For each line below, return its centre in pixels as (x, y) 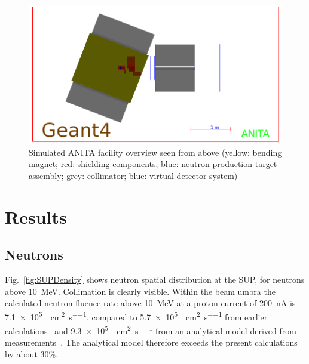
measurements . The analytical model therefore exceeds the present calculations (151, 342)
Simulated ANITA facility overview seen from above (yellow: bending (155, 152)
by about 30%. (32, 354)
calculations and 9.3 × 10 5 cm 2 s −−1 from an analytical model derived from (151, 330)
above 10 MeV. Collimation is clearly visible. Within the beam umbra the (140, 291)
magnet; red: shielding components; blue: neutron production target (153, 164)
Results (36, 216)
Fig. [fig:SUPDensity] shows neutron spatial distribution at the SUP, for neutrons (155, 280)
